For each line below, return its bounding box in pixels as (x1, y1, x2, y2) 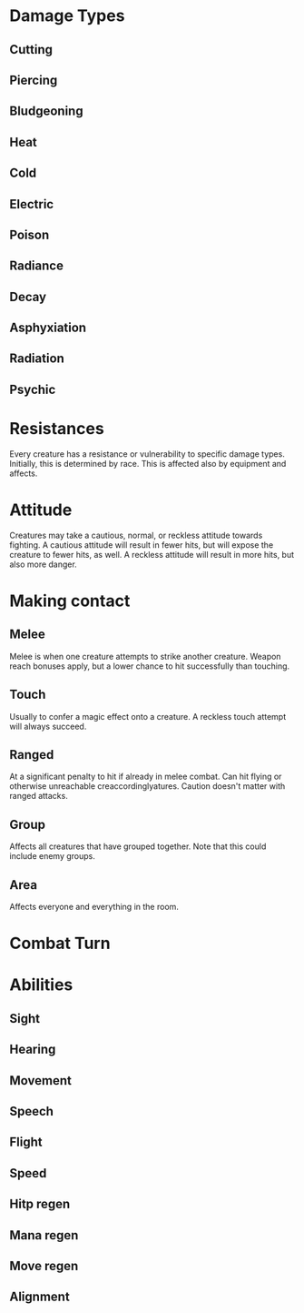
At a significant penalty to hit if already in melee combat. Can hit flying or (9, 771, 282, 783)
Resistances (9, 419, 104, 439)
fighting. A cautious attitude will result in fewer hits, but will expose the (9, 539, 274, 550)
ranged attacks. (9, 791, 68, 802)
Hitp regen (9, 1197, 71, 1212)
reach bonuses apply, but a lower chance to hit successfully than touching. (9, 661, 290, 672)
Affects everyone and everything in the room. (9, 902, 180, 912)
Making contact (9, 591, 131, 611)
